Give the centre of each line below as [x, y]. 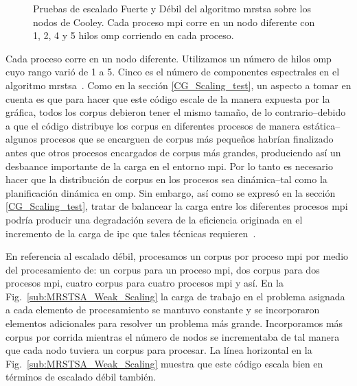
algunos [21, 139]
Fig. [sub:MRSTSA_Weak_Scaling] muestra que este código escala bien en [164, 363]
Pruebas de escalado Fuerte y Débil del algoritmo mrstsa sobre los [172, 8]
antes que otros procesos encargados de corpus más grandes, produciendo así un [173, 152]
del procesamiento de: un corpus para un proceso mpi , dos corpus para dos [163, 269]
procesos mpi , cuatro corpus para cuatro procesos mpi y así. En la [145, 283]
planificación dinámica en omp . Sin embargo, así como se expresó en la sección [171, 192]
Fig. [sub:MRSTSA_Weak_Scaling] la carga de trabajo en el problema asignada [175, 296]
